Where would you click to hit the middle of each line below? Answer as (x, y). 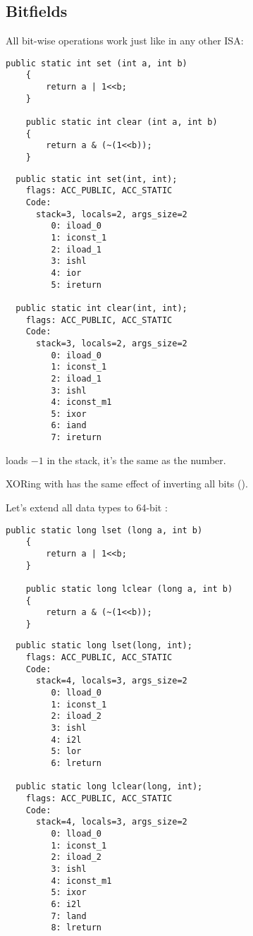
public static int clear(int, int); (101, 308)
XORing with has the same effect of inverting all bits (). (127, 484)
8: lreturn (76, 928)
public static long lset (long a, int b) (104, 530)
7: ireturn (76, 438)
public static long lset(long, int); (104, 646)
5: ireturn (76, 285)
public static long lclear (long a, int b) (129, 589)
